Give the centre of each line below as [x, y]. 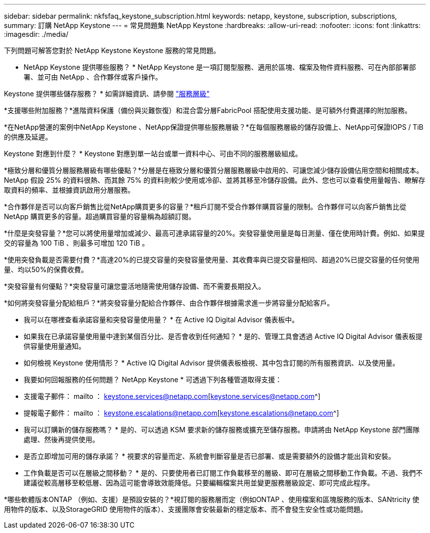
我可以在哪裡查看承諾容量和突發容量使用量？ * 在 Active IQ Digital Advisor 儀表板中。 [161, 320]
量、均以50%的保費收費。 [46, 269]
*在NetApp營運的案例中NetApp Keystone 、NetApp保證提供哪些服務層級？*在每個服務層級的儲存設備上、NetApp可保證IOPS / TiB [214, 127]
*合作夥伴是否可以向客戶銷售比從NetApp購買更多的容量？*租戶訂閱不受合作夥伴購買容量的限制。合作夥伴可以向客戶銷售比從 [205, 207]
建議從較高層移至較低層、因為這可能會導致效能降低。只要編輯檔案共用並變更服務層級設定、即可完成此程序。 [199, 483]
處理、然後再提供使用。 [61, 439]
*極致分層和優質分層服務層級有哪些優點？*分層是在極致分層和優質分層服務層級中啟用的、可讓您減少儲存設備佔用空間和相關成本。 [214, 170]
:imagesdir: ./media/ [36, 34]
